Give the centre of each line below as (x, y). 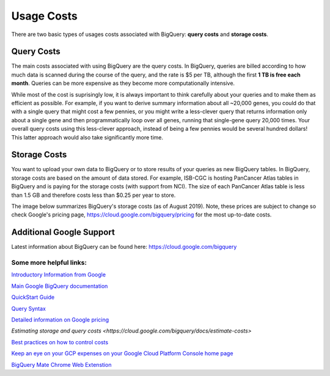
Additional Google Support (63, 232)
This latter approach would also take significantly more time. (87, 137)
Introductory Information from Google (59, 275)
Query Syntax (28, 308)
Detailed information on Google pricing (60, 320)
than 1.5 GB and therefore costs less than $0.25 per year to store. (94, 195)
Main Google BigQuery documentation (60, 286)
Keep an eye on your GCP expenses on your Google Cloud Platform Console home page (122, 353)
